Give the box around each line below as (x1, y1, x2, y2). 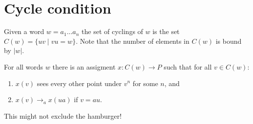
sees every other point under (37, 78, 122, 88)
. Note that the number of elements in (76, 35, 190, 46)
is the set (152, 26, 180, 36)
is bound (215, 35, 242, 46)
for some (132, 78, 158, 88)
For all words (4, 61, 43, 71)
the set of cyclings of (82, 26, 143, 36)
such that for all (164, 61, 212, 71)
